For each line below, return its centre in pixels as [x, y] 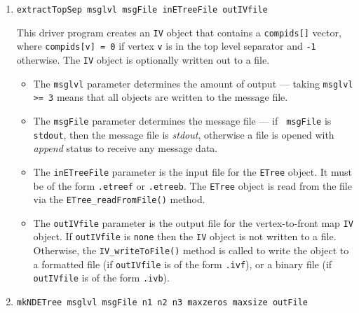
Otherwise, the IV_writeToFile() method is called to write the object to [191, 250]
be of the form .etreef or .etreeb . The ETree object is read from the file [192, 185]
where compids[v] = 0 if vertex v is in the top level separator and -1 [166, 46]
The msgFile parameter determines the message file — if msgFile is [182, 120]
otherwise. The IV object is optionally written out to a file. [143, 59]
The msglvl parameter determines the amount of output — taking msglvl [193, 83]
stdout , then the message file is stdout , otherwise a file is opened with [184, 134]
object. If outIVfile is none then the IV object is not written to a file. [185, 236]
